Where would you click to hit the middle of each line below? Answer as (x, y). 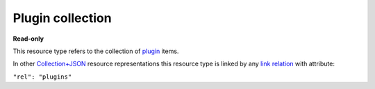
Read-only (28, 39)
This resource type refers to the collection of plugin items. (96, 51)
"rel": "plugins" (42, 77)
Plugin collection (62, 18)
